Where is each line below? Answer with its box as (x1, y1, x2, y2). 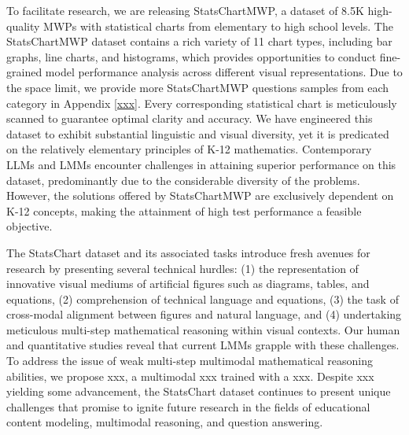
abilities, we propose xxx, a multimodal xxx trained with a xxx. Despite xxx (6, 367, 374, 384)
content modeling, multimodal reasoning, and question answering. (6, 414, 323, 430)
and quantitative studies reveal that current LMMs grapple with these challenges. (6, 337, 400, 353)
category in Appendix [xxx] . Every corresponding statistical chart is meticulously (6, 94, 397, 111)
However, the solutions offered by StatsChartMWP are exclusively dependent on (6, 187, 394, 204)
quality (6, 17, 40, 34)
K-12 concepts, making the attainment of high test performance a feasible (6, 202, 362, 219)
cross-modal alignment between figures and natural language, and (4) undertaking (6, 306, 402, 323)
